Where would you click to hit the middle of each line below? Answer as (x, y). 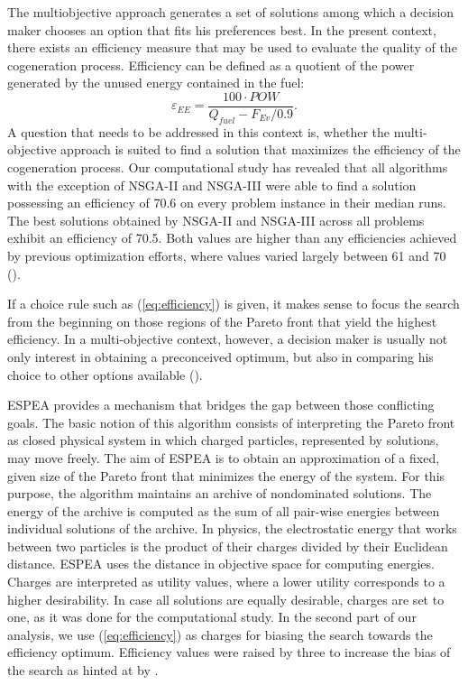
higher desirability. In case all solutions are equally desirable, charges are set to (226, 599)
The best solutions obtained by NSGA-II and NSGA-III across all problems (216, 220)
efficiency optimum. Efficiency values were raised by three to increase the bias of (229, 652)
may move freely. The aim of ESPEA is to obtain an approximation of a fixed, (224, 457)
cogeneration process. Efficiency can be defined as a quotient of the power (211, 65)
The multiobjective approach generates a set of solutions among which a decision (231, 12)
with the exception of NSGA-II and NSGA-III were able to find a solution (212, 185)
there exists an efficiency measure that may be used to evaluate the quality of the (232, 47)
